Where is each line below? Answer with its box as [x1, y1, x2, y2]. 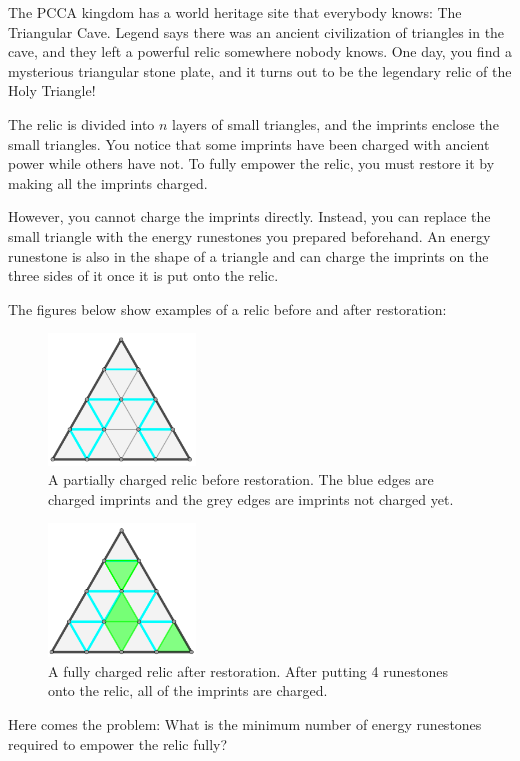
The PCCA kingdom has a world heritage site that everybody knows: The [8, 2, 462, 22]
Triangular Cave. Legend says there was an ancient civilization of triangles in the [8, 21, 505, 42]
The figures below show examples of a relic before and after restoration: [8, 298, 447, 319]
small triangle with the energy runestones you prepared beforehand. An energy [8, 225, 491, 246]
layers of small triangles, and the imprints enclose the [172, 113, 499, 134]
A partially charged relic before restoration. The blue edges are [48, 469, 434, 490]
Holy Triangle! [8, 80, 96, 101]
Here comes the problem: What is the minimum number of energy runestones [8, 713, 482, 734]
